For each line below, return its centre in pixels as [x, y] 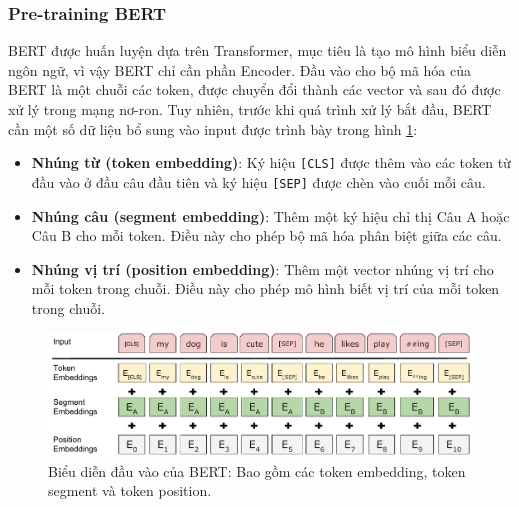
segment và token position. [130, 490]
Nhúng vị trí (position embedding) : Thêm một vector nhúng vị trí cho [262, 268]
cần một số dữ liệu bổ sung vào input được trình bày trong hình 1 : [213, 128]
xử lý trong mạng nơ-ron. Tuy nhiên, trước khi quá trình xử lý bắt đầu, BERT [250, 109]
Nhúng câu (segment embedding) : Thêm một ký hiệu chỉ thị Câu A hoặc [270, 215]
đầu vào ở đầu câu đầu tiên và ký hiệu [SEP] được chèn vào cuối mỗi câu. [258, 181]
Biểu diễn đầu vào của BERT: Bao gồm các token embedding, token [257, 470]
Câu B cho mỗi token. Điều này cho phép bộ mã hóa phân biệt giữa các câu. [266, 235]
